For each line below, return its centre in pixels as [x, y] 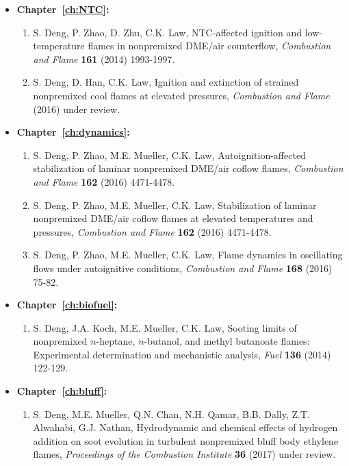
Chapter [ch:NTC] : [63, 9]
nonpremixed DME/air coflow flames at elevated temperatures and [173, 218]
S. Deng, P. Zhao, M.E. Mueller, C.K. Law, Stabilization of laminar [175, 205]
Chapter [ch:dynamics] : [73, 132]
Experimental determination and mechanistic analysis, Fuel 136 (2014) [182, 354]
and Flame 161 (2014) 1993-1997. [104, 59]
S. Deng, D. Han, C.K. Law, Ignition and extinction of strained [166, 82]
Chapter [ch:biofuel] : [67, 305]
